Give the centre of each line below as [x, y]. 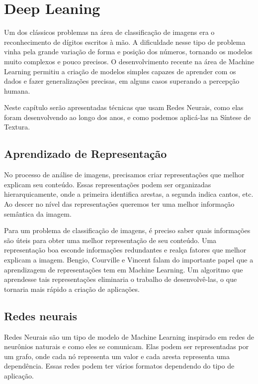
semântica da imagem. [38, 213]
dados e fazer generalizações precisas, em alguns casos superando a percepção [122, 81]
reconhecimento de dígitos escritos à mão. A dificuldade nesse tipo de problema [125, 42]
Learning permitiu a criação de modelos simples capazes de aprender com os [120, 71]
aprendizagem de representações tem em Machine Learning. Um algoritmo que [124, 269]
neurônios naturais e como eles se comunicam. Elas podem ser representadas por [127, 346]
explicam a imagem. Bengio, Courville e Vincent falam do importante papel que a [129, 260]
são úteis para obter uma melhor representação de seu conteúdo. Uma [110, 240]
